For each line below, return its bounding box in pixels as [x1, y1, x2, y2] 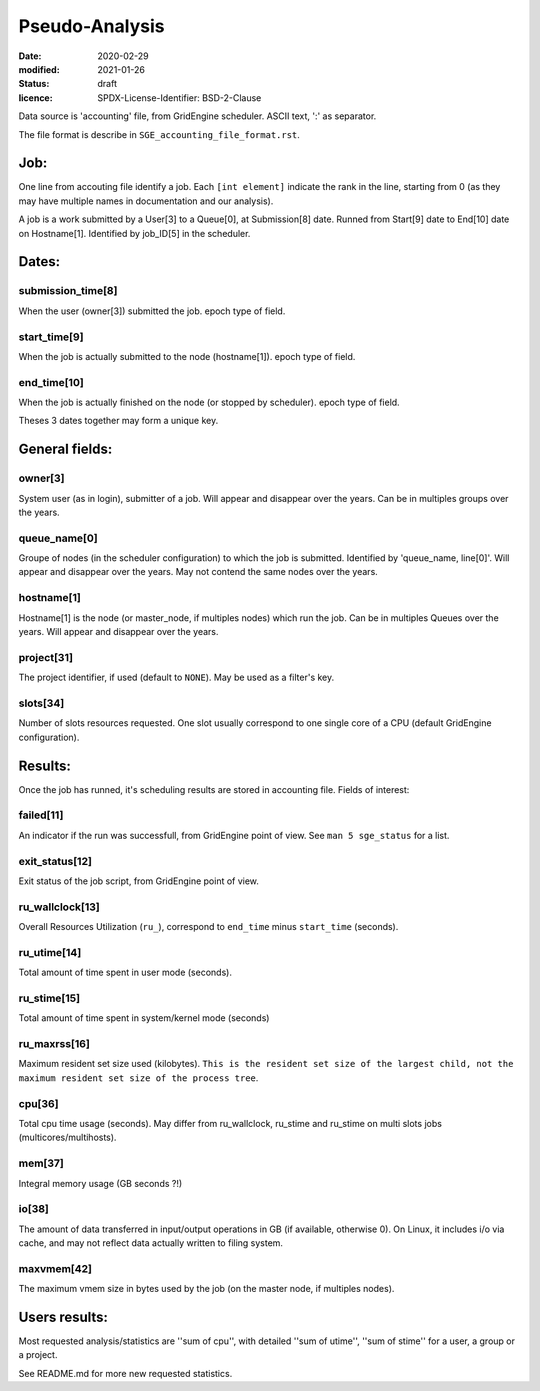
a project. [18, 1349, 58, 1361]
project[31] [18, 650, 74, 664]
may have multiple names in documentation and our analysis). [18, 195, 274, 207]
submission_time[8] [18, 284, 118, 298]
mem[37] [18, 1156, 65, 1170]
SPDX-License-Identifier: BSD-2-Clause [97, 91, 262, 104]
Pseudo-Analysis [18, 15, 165, 37]
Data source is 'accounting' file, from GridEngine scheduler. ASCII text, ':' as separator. [18, 110, 377, 122]
